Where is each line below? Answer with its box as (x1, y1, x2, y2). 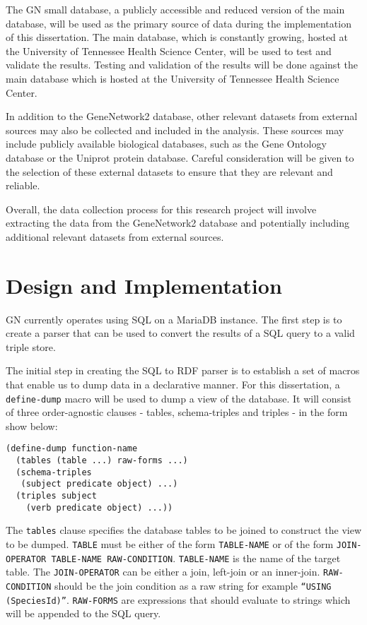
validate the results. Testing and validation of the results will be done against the (6, 57, 358, 72)
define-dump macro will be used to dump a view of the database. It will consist (6, 391, 351, 405)
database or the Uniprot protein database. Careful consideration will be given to (6, 150, 354, 165)
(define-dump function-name (6, 444, 138, 454)
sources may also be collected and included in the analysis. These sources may (6, 122, 344, 137)
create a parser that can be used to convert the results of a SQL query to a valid (6, 326, 355, 340)
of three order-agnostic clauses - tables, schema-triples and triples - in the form (6, 405, 348, 419)
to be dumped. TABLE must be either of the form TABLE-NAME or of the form (6, 537, 334, 552)
